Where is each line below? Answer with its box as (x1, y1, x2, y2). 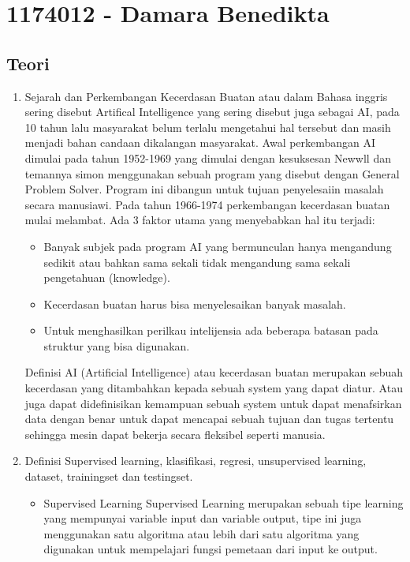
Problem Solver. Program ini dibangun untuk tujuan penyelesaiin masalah (24, 181, 384, 197)
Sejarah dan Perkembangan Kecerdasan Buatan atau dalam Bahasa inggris (24, 88, 388, 104)
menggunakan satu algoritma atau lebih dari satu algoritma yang (43, 525, 360, 541)
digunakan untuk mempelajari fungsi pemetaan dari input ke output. (43, 541, 378, 557)
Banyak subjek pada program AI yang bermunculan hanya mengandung (43, 238, 392, 254)
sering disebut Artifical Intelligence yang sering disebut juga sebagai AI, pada (24, 103, 400, 120)
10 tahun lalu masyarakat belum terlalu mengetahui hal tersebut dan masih (24, 118, 391, 135)
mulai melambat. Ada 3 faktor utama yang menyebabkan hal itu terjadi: (24, 212, 375, 228)
